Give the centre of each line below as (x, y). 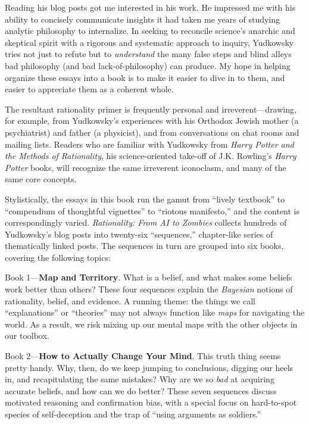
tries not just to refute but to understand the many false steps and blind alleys (148, 54)
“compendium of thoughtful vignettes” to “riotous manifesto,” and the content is (152, 211)
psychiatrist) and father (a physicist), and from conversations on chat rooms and (152, 132)
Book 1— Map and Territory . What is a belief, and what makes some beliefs (149, 277)
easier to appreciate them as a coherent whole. (89, 89)
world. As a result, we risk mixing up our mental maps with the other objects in (151, 324)
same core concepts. (41, 179)
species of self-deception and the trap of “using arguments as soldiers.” (133, 414)
